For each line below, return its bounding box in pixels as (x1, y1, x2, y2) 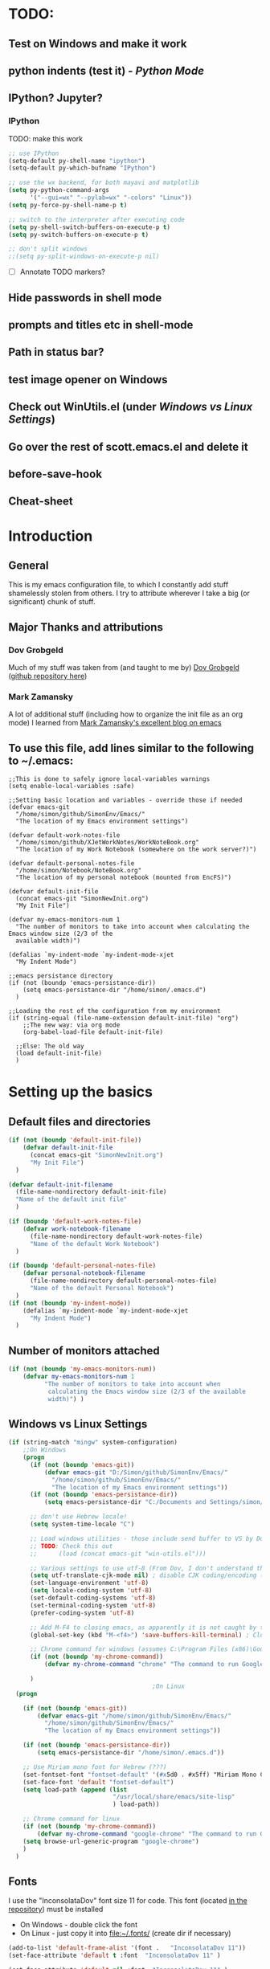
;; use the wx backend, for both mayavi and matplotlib (8, 178, 199, 187)
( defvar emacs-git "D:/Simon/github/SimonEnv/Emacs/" (43, 1468, 228, 1477)
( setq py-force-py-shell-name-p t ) (8, 201, 128, 209)
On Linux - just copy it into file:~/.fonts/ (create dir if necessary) (19, 1929, 231, 1938)
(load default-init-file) (15, 1049, 103, 1057)
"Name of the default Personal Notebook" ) (29, 1285, 174, 1293)
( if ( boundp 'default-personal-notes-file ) (8, 1262, 157, 1270)
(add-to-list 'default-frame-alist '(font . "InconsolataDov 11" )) (8, 1944, 247, 1952)
